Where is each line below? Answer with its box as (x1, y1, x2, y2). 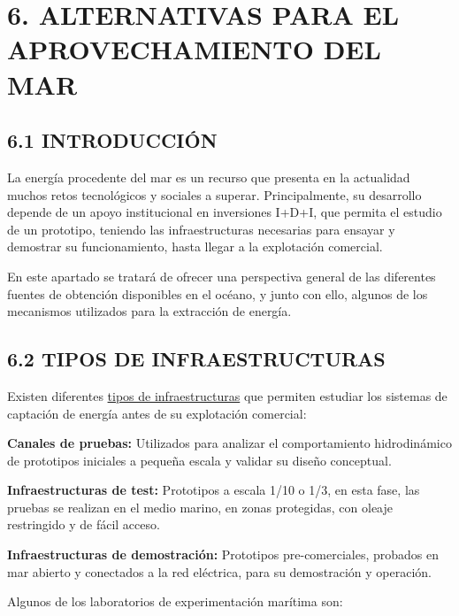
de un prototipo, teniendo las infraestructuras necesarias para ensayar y (7, 219, 395, 238)
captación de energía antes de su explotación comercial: (7, 404, 307, 422)
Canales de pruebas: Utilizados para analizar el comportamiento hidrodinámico (7, 434, 452, 452)
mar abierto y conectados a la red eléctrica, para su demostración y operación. (7, 562, 432, 581)
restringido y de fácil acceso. (7, 515, 160, 534)
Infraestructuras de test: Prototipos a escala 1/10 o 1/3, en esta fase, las (7, 481, 420, 499)
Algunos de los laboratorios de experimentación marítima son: (7, 592, 343, 611)
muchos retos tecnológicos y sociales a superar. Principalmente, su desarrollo (7, 185, 422, 204)
